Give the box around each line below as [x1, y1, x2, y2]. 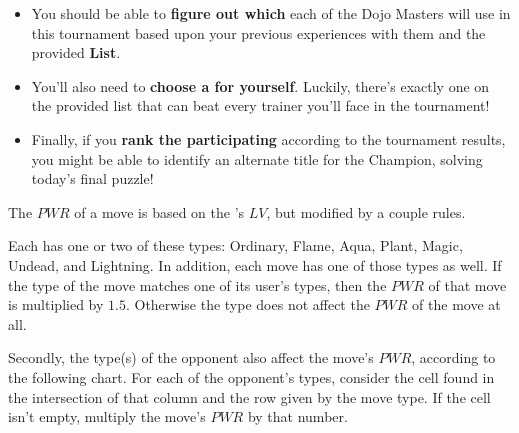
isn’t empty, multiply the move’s [8, 406, 206, 427]
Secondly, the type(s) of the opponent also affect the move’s [8, 347, 374, 368]
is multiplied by [8, 294, 104, 315]
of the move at [412, 294, 501, 315]
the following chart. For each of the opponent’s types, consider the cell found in [8, 366, 495, 387]
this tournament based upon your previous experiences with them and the [31, 22, 486, 43]
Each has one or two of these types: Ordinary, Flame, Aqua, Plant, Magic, [8, 235, 463, 256]
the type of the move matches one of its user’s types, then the [8, 274, 387, 295]
